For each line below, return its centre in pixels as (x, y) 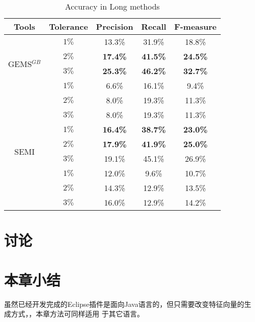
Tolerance (69, 26)
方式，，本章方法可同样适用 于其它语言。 (77, 314)
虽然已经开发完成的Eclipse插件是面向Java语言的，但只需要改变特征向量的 (124, 304)
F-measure (195, 26)
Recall (154, 26)
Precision (115, 26)
